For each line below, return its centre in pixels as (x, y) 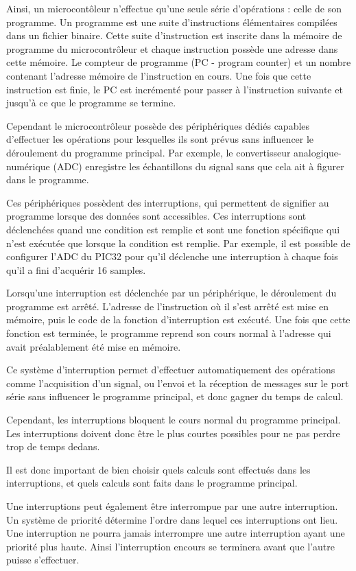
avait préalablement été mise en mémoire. (94, 346)
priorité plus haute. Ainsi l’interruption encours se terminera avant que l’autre (170, 546)
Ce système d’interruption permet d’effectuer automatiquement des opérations (171, 370)
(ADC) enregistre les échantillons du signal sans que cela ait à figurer (199, 166)
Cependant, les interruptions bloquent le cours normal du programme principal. (174, 420)
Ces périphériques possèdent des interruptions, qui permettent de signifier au (168, 202)
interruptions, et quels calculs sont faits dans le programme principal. (152, 483)
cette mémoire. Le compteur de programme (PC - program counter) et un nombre (179, 62)
